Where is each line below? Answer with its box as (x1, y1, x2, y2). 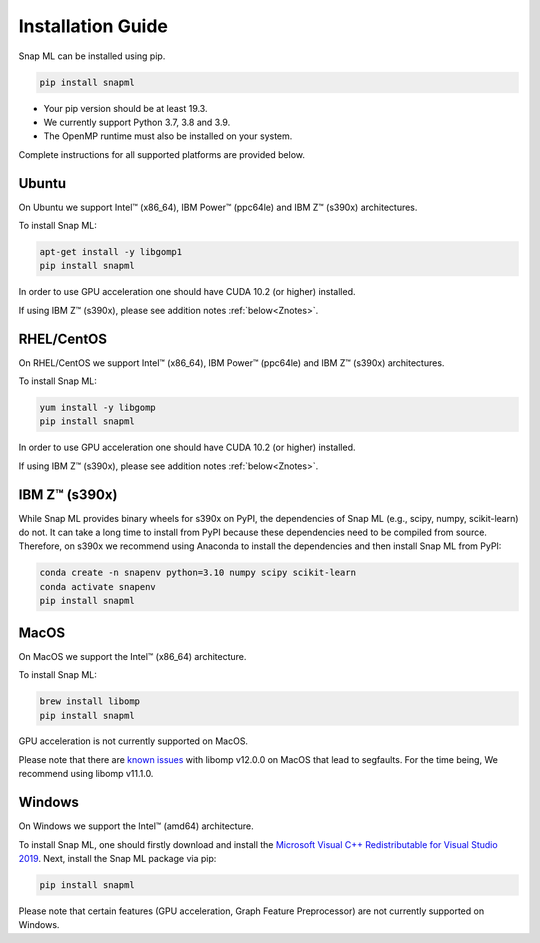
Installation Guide (18, 15, 169, 37)
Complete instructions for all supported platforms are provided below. (18, 148, 305, 160)
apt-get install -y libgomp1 (39, 246, 183, 257)
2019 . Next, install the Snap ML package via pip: (18, 852, 217, 864)
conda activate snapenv (39, 581, 157, 592)
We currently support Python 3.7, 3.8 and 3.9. (43, 116, 231, 128)
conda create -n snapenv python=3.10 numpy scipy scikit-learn (39, 567, 357, 579)
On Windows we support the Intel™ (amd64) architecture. (18, 820, 254, 832)
